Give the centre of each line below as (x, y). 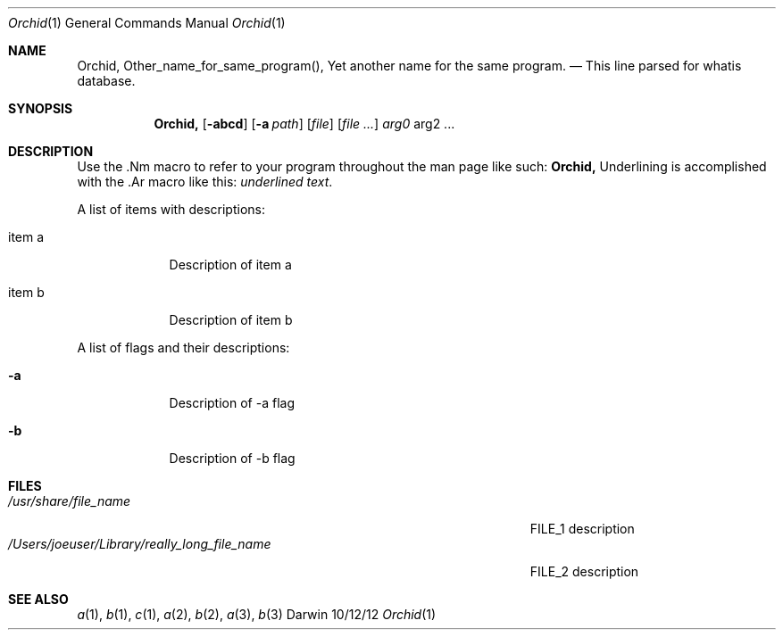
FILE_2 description (584, 571)
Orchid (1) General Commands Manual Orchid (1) (147, 23)
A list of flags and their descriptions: (183, 347)
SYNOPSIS (41, 108)
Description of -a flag (232, 403)
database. (106, 81)
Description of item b (231, 320)
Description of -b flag (232, 458)
